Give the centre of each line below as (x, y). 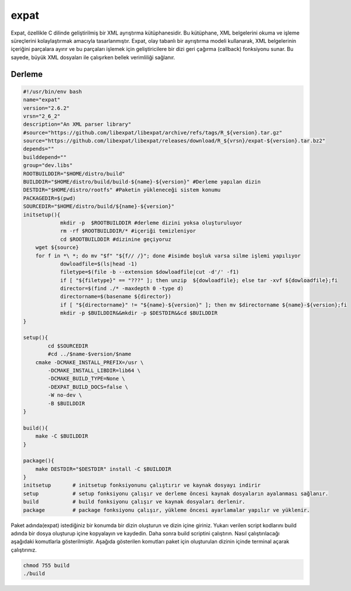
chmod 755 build (47, 565)
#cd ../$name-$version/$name (90, 354)
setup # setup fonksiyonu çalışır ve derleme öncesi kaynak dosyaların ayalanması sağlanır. (176, 493)
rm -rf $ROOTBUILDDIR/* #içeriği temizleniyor (128, 231)
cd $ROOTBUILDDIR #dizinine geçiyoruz (116, 239)
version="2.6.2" (47, 108)
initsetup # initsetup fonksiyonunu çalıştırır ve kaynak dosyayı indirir (142, 485)
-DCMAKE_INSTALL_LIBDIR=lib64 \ (94, 370)
